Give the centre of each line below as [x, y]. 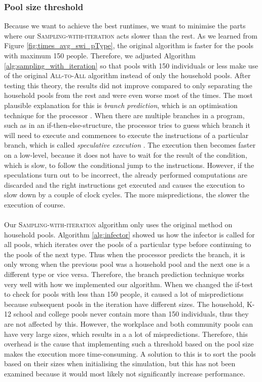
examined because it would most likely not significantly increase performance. [125, 373]
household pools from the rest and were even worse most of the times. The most [128, 95]
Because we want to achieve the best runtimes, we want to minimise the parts [125, 26]
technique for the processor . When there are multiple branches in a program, [124, 115]
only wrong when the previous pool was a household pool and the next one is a [127, 264]
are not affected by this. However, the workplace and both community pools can [129, 324]
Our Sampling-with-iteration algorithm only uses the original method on [118, 224]
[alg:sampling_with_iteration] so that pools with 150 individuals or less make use [131, 65]
